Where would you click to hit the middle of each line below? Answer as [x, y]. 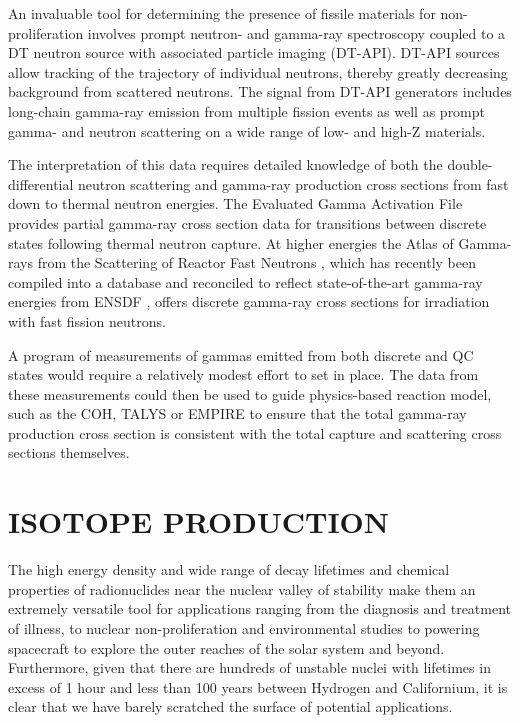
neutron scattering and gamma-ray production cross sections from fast [293, 183]
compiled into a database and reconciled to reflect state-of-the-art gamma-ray [245, 281]
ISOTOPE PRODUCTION [198, 521]
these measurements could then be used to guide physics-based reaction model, [250, 393]
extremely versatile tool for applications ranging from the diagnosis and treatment [260, 608]
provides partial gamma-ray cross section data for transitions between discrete [247, 222]
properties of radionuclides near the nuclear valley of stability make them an [242, 588]
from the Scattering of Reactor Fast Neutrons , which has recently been [256, 262]
